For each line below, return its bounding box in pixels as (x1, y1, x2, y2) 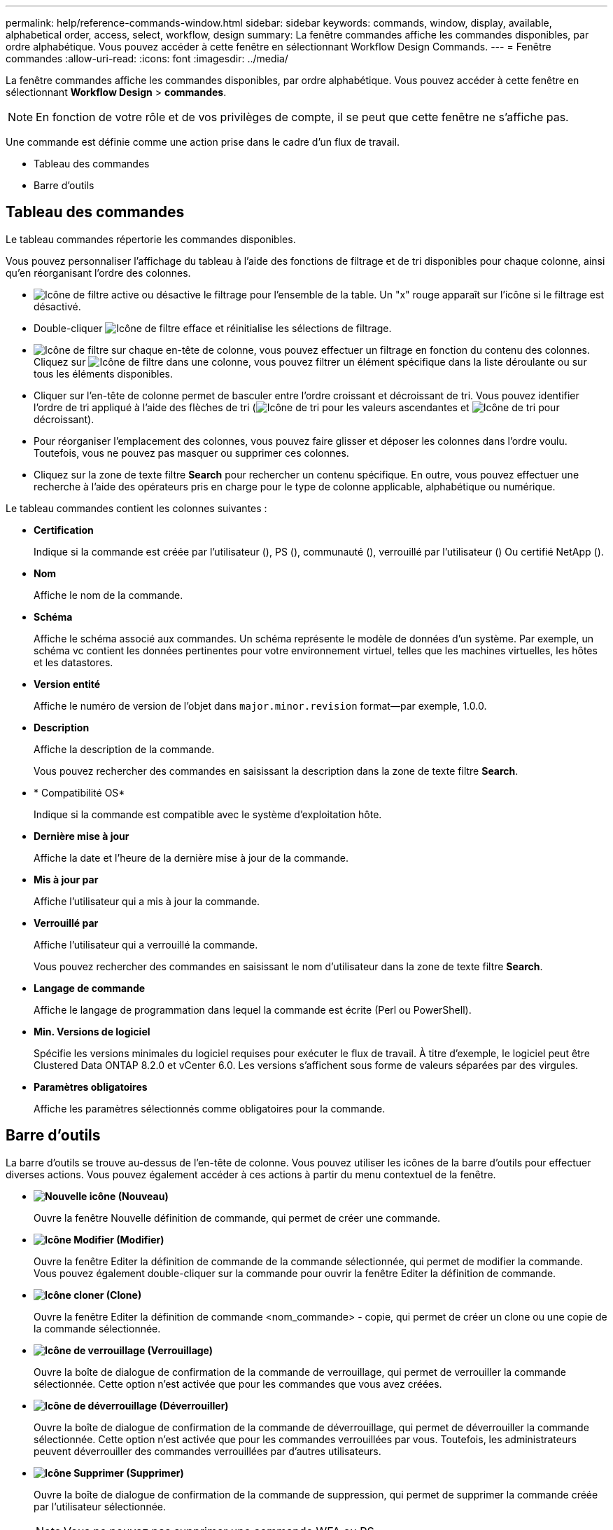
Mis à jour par (34, 873, 99, 885)
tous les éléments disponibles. (34, 367, 174, 380)
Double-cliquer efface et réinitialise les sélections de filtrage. (34, 322, 392, 334)
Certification (34, 523, 94, 536)
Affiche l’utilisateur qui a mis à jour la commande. (34, 895, 260, 907)
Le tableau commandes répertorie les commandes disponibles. (6, 233, 296, 245)
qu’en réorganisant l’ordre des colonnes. (6, 266, 191, 279)
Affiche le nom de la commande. (34, 588, 183, 601)
